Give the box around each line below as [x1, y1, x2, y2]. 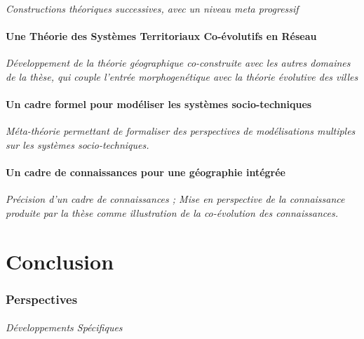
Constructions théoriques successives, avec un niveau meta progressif [6, 1, 299, 15]
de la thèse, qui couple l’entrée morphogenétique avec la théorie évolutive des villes [6, 69, 358, 84]
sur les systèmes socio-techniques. [6, 137, 149, 152]
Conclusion [6, 246, 114, 275]
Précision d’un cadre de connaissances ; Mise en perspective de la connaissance [6, 192, 345, 206]
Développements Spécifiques [6, 320, 123, 335]
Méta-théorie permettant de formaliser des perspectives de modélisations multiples [6, 124, 356, 138]
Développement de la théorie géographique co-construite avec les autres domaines [6, 55, 351, 70]
